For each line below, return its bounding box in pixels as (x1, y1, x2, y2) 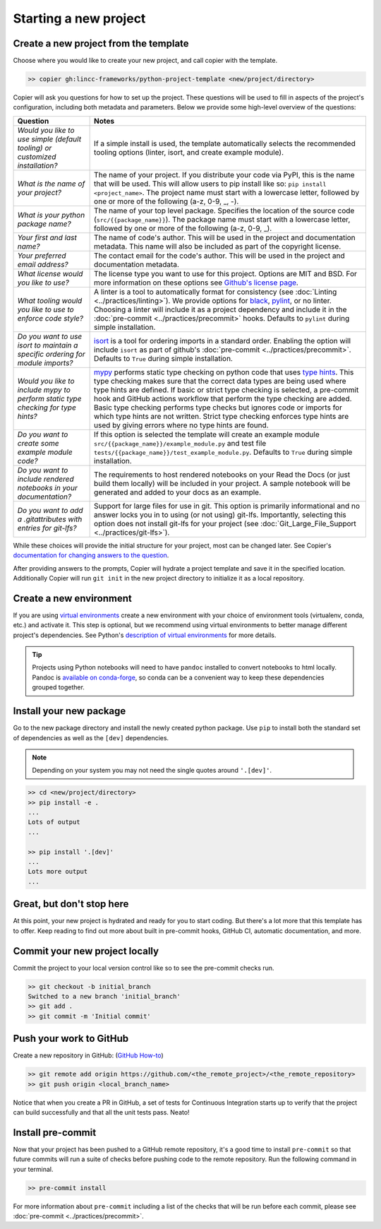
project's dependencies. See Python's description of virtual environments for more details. (13, 631, 277, 639)
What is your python (17, 210, 85, 220)
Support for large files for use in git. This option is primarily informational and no (94, 501, 360, 511)
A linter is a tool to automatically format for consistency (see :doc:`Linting (94, 287, 337, 297)
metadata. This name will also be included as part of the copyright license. (94, 241, 341, 251)
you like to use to (17, 304, 74, 314)
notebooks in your (17, 482, 78, 492)
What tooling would (17, 295, 83, 305)
